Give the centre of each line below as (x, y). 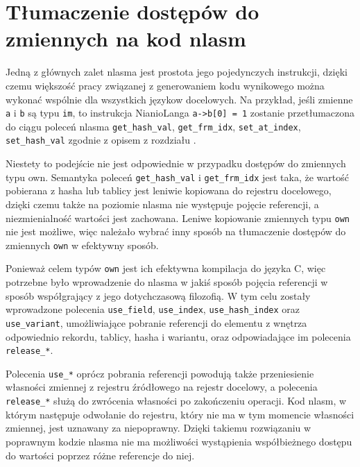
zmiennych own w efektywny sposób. (82, 245)
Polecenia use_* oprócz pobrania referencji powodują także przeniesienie (160, 373)
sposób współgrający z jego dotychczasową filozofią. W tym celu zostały (158, 295)
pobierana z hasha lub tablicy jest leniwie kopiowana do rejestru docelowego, (169, 190)
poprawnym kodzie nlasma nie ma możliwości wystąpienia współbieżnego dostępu (179, 441)
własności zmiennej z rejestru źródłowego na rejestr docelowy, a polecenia (162, 387)
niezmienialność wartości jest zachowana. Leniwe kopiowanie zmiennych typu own (178, 218)
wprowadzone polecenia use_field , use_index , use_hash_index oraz (153, 309)
